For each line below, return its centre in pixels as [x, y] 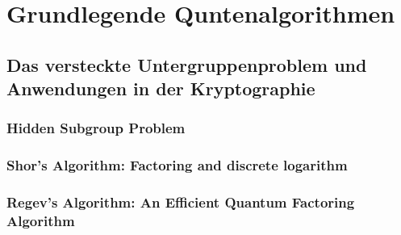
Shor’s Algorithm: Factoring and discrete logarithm [177, 165]
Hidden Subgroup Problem [96, 128]
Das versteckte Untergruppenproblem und [187, 64]
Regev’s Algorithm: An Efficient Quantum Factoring [181, 202]
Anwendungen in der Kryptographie [161, 88]
